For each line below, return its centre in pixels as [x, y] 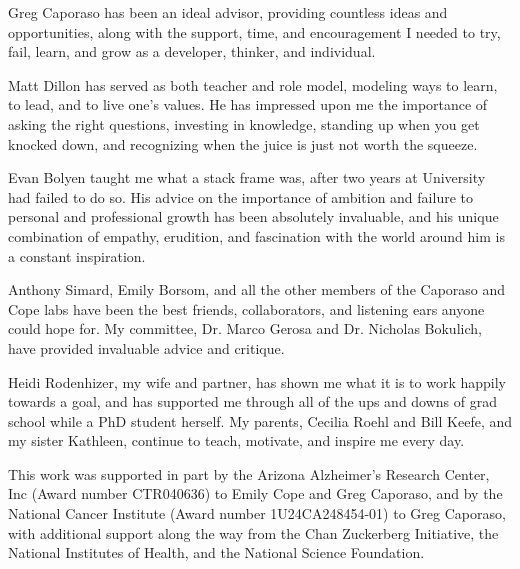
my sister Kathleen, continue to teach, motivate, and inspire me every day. [236, 440]
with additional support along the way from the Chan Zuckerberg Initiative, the [253, 532]
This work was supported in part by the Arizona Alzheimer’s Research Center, [249, 473]
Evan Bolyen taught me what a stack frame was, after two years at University [247, 177]
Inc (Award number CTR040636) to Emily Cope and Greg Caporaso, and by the [255, 493]
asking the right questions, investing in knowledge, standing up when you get [244, 123]
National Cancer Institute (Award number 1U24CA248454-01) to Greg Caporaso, [257, 513]
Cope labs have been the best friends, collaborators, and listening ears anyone [246, 308]
